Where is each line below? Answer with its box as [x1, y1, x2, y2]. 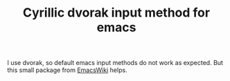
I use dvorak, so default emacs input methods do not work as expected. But [7, 59, 224, 67]
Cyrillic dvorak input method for [23, 5, 210, 21]
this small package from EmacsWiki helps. [7, 66, 127, 74]
